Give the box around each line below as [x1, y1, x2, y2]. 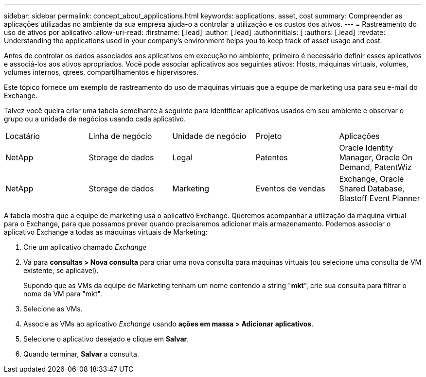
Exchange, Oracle [339, 174, 404, 184]
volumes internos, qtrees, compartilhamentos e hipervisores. [4, 68, 198, 76]
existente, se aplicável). [23, 266, 99, 274]
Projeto [255, 131, 282, 141]
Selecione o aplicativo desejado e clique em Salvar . [23, 335, 189, 343]
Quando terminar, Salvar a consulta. [23, 350, 139, 358]
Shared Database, [339, 184, 405, 193]
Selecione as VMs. [23, 305, 83, 313]
